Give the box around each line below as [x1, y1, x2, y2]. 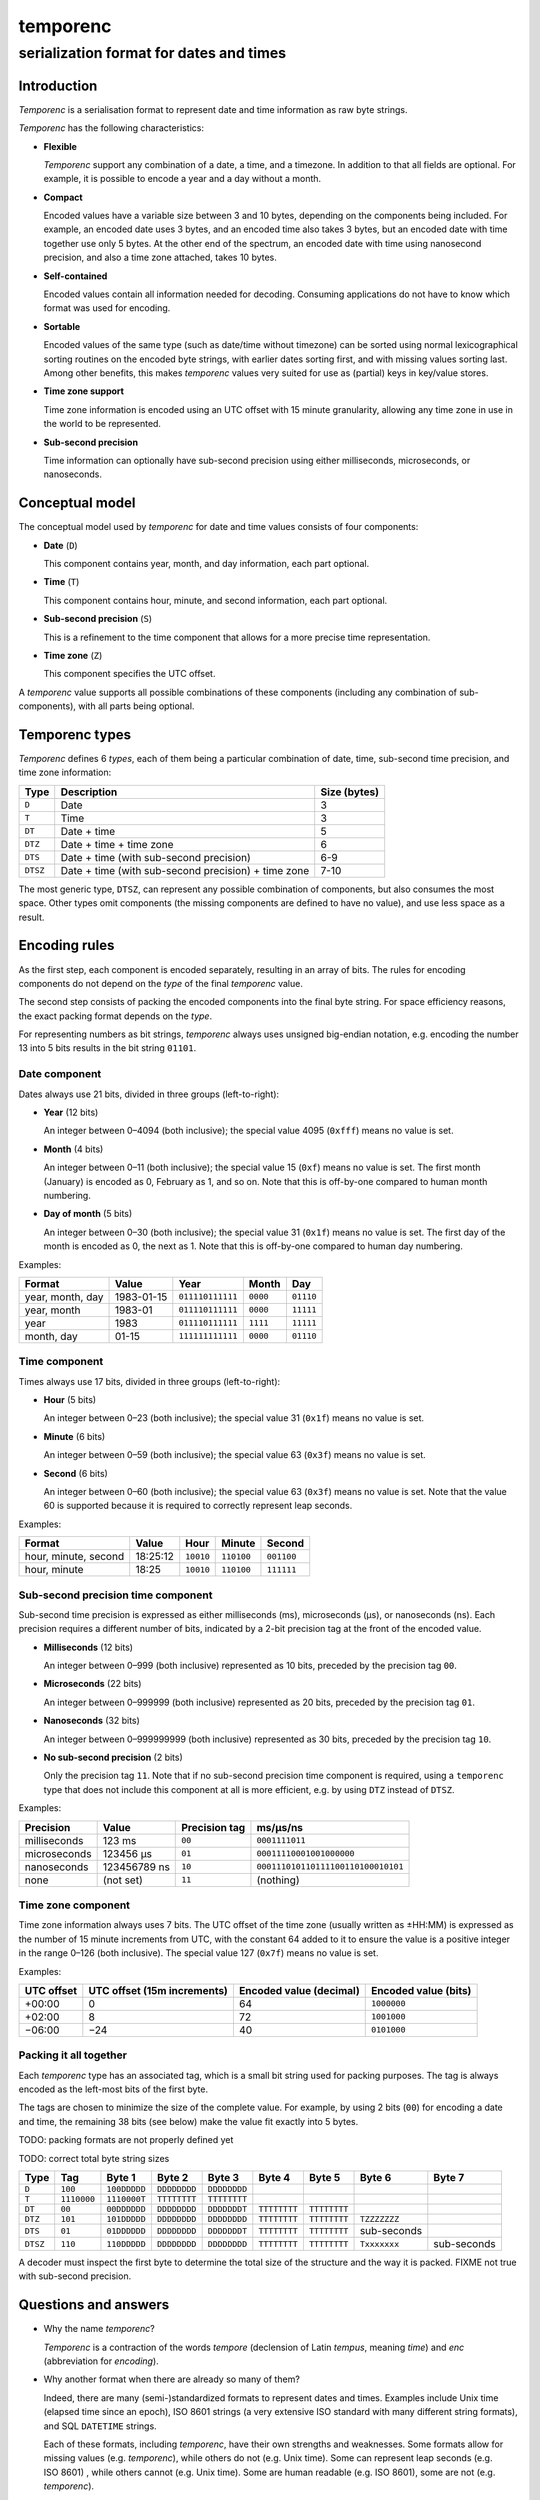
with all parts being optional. [78, 700, 195, 712]
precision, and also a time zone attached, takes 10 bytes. [43, 251, 277, 264]
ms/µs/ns [256, 1820, 304, 1834]
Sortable [43, 320, 81, 332]
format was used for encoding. [43, 302, 171, 314]
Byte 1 [106, 2171, 136, 2184]
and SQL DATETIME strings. [43, 2420, 157, 2432]
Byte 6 [359, 2171, 392, 2184]
